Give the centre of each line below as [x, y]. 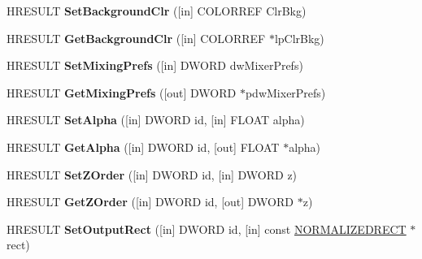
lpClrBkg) [299, 38]
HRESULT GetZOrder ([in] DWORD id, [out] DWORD [150, 202]
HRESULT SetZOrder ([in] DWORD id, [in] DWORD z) [152, 174]
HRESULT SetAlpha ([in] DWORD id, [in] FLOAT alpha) [156, 120]
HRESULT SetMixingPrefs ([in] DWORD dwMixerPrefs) [155, 65]
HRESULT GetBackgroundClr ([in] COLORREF [136, 38]
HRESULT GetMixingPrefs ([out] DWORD [122, 92]
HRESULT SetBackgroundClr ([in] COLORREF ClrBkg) [157, 11]
